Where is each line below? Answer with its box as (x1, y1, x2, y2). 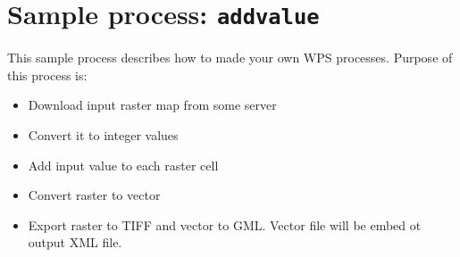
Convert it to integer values (28, 126, 179, 145)
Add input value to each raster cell (28, 155, 219, 174)
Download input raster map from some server (28, 95, 277, 114)
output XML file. (28, 233, 122, 252)
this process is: (7, 65, 88, 84)
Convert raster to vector (28, 186, 161, 204)
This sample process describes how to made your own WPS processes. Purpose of (7, 48, 453, 67)
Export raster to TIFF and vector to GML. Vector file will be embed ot (28, 215, 422, 234)
